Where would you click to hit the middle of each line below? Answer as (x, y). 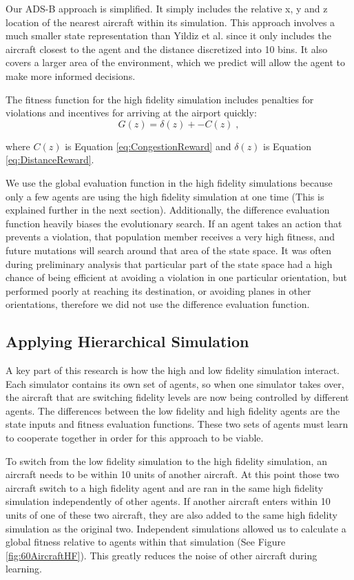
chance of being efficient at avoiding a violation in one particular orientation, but (176, 277)
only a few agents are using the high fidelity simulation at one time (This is (165, 196)
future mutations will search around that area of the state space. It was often (169, 250)
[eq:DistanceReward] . (50, 159)
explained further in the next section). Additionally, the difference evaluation (168, 210)
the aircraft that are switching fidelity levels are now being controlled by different (177, 397)
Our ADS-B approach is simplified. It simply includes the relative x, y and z (167, 8)
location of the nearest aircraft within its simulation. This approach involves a (170, 22)
